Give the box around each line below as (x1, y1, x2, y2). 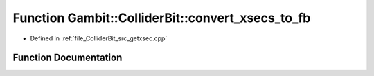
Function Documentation (12, 52, 123, 64)
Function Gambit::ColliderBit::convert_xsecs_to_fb (12, 10, 311, 25)
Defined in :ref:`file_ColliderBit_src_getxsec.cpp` (30, 34, 168, 42)
